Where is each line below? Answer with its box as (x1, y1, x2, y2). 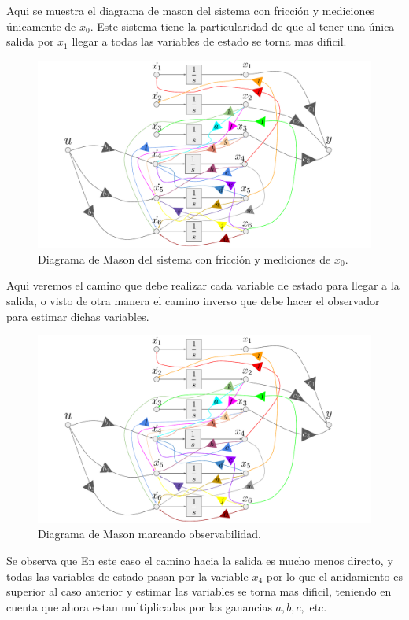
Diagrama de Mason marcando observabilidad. (38, 526, 261, 542)
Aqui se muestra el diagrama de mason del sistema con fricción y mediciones (6, 2, 374, 18)
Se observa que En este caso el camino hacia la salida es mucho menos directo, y (6, 552, 393, 568)
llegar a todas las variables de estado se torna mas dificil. (72, 33, 347, 50)
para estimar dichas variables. (6, 308, 149, 324)
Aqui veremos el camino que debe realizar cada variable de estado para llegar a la (6, 277, 400, 293)
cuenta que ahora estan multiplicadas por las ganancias (6, 598, 272, 614)
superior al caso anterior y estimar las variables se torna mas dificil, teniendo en (6, 583, 392, 600)
